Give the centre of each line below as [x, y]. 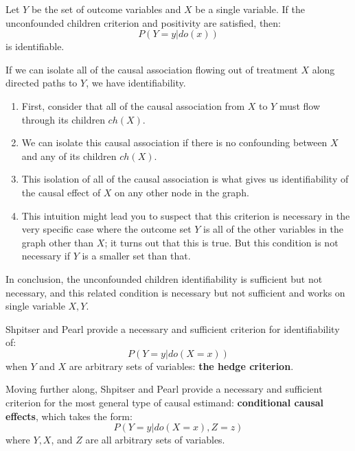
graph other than [58, 242]
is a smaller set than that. [136, 256]
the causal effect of [61, 192]
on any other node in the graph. [182, 192]
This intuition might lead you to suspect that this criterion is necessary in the [186, 215]
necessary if [46, 256]
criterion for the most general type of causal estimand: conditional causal [165, 403]
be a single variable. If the [250, 9]
